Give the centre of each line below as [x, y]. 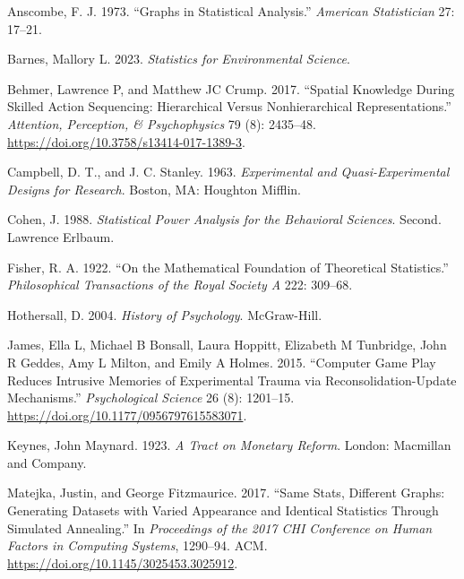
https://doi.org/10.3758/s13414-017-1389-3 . [126, 141]
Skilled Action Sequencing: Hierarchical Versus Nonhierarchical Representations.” [229, 106]
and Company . [47, 462]
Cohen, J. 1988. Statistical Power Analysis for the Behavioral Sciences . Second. [224, 219]
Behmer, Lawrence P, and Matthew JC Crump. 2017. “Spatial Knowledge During [231, 88]
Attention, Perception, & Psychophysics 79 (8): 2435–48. [162, 123]
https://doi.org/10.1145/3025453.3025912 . [123, 562]
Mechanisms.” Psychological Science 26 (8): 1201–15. [151, 398]
